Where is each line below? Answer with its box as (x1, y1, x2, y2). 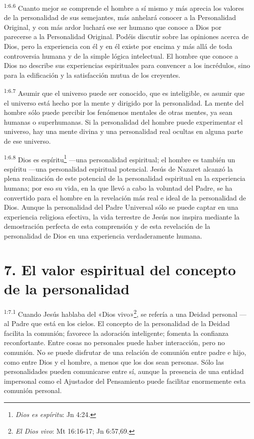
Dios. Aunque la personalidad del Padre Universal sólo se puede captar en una (4, 202, 238, 212)
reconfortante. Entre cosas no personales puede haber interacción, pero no (4, 337, 225, 348)
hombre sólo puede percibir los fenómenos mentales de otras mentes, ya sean (4, 107, 233, 117)
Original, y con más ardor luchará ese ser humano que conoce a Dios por (4, 22, 222, 32)
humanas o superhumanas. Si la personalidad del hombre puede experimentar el (4, 116, 243, 127)
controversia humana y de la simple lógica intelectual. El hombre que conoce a (4, 50, 238, 61)
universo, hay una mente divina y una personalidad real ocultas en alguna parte (4, 126, 243, 136)
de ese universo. (4, 136, 51, 146)
